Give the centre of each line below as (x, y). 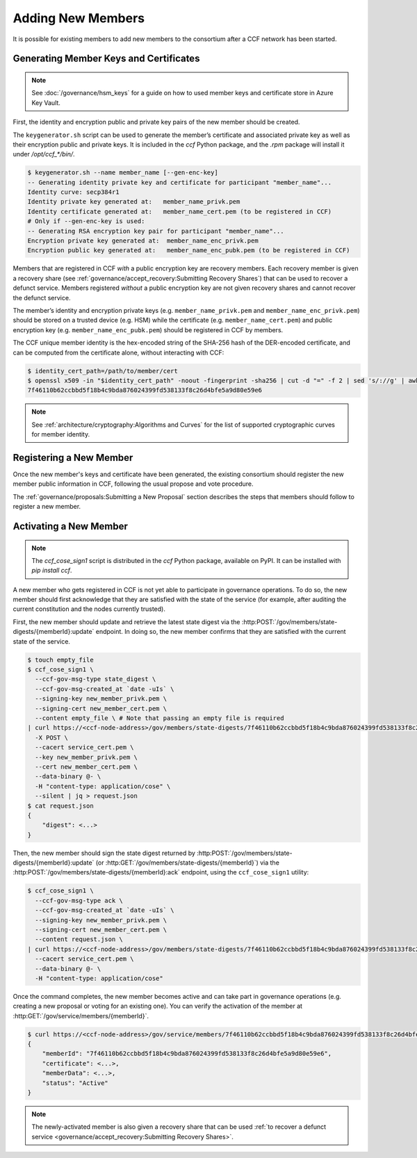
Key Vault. (46, 103)
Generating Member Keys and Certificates (106, 59)
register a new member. (47, 507)
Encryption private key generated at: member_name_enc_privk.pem (143, 241)
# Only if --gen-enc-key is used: (86, 221)
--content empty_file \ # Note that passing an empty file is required (160, 718)
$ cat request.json (60, 806)
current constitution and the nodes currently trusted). (89, 609)
